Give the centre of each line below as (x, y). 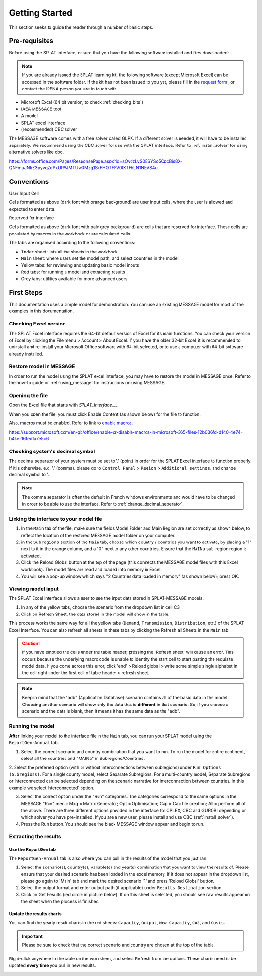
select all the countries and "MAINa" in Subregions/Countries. (83, 759)
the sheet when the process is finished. (60, 901)
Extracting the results (35, 836)
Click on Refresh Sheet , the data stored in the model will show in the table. (95, 614)
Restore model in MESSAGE (42, 366)
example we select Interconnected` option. (52, 788)
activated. (31, 556)
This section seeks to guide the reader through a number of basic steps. (81, 27)
